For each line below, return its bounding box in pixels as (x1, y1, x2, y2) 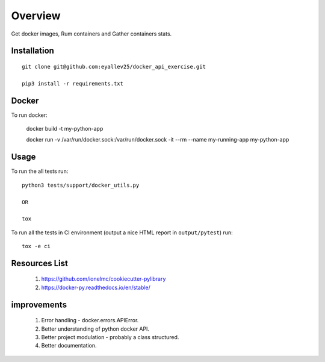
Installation (11, 46, 54, 56)
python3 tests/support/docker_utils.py (22, 181, 140, 189)
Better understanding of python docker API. (41, 325, 150, 332)
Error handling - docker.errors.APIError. (41, 317, 139, 324)
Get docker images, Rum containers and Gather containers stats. (11, 30, 172, 37)
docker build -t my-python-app (26, 125, 104, 133)
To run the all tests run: (11, 167, 69, 175)
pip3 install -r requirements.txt (22, 80, 123, 87)
